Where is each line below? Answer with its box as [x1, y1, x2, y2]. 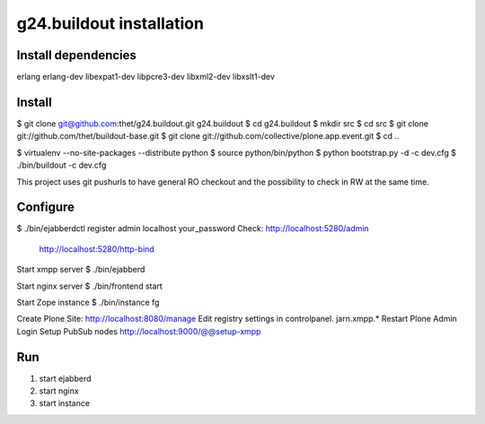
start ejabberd [39, 373, 92, 384]
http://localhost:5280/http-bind [39, 243, 154, 255]
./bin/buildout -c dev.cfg [16, 160, 107, 170]
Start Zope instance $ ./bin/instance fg [16, 297, 160, 307]
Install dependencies [16, 48, 137, 63]
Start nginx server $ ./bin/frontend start [16, 281, 163, 291]
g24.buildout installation [16, 13, 204, 33]
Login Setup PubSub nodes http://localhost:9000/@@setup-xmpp [16, 325, 261, 336]
